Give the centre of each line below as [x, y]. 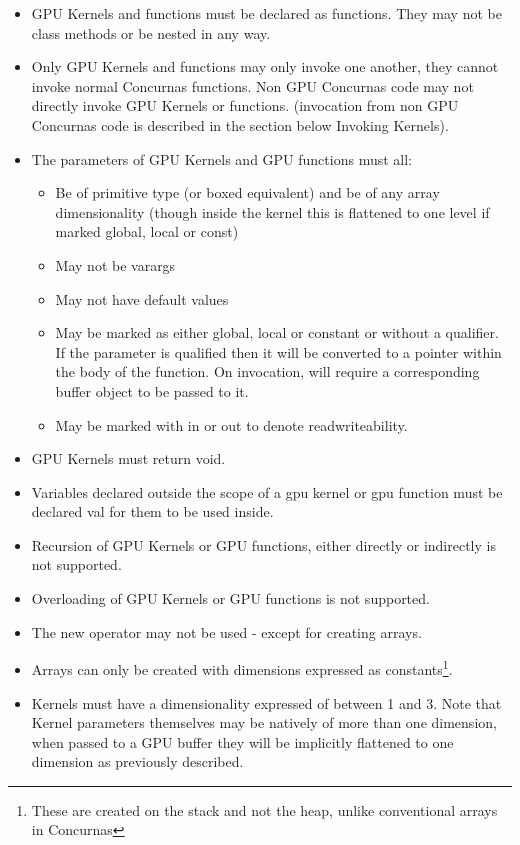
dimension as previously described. [137, 761]
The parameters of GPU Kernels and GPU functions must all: [221, 158]
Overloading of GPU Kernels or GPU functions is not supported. [230, 598]
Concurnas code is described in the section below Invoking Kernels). [240, 124]
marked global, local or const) [147, 231]
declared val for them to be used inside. [152, 511]
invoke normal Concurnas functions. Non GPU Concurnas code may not [252, 85]
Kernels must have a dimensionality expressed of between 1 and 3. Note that [266, 702]
